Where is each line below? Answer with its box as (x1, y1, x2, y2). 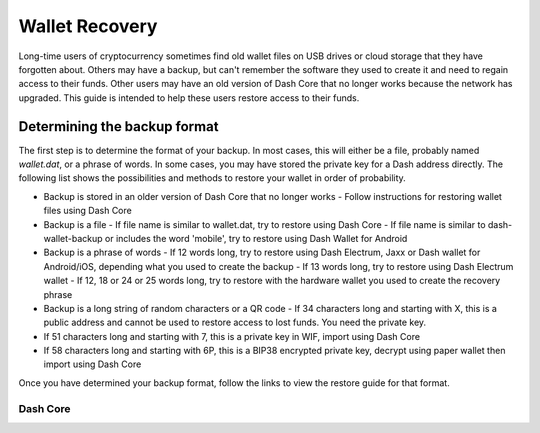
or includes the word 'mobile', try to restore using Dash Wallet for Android (105, 232, 408, 244)
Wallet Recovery (18, 15, 158, 37)
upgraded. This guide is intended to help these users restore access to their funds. (18, 91, 360, 104)
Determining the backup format (18, 118, 219, 135)
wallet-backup (43, 232, 104, 244)
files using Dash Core (43, 205, 132, 217)
